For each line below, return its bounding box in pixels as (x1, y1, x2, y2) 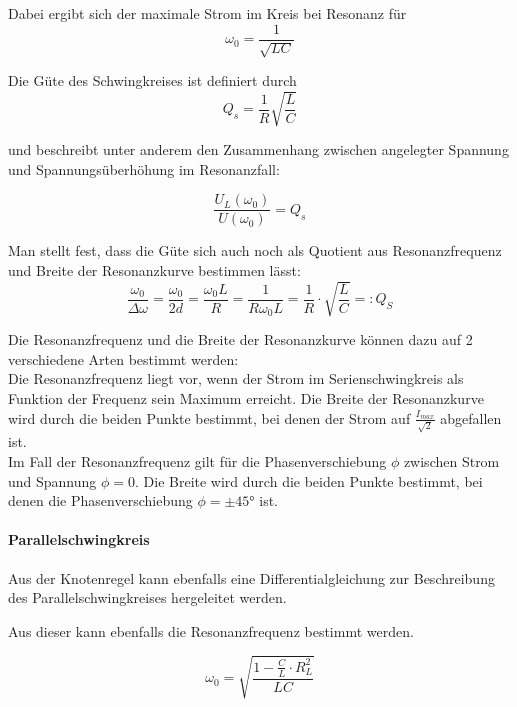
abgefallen (440, 407, 502, 428)
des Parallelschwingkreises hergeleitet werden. (8, 587, 287, 608)
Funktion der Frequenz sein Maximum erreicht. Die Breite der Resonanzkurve (8, 388, 484, 409)
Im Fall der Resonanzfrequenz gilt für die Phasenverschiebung (8, 450, 387, 471)
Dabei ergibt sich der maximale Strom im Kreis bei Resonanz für (8, 3, 407, 23)
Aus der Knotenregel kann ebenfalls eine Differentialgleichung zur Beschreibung (8, 567, 495, 588)
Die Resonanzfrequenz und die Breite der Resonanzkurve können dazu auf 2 (8, 329, 473, 350)
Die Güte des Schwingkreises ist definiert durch (8, 70, 297, 91)
